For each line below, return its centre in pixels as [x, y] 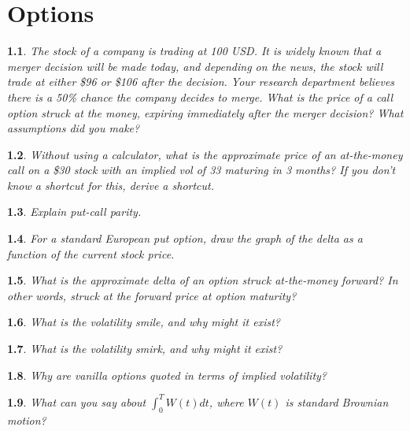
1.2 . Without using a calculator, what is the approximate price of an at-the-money [205, 154]
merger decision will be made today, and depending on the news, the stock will [195, 66]
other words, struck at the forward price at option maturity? [152, 295]
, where [226, 401]
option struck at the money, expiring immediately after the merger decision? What [205, 112]
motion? [27, 420]
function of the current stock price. [91, 253]
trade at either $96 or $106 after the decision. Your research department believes [201, 82]
